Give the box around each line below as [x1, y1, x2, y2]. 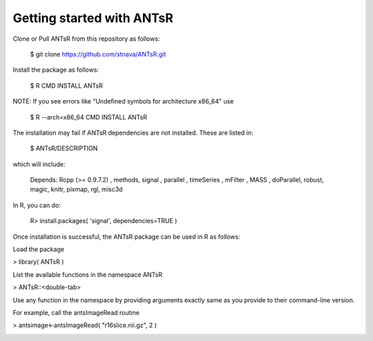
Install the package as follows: [12, 66, 99, 74]
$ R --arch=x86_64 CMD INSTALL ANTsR [30, 113, 148, 121]
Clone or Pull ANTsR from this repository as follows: [12, 35, 160, 43]
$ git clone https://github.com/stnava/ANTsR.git [30, 50, 166, 58]
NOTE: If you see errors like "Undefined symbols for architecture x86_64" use [12, 97, 234, 106]
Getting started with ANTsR [12, 10, 174, 26]
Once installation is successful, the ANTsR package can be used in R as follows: [12, 232, 241, 241]
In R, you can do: [12, 201, 61, 209]
